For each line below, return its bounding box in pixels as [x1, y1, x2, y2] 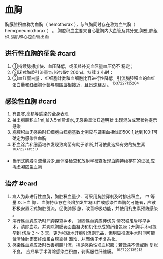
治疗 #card [5, 180, 38, 188]
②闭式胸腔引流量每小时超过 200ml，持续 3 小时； [12, 69, 114, 75]
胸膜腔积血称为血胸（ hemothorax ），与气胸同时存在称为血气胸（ [5, 21, 136, 27]
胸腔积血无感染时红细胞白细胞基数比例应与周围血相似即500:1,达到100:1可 [12, 129, 158, 135]
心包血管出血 [23, 34, 49, 39]
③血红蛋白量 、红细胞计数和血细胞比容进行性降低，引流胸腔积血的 [12, 75, 147, 81]
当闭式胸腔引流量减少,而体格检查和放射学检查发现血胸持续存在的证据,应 [12, 158, 155, 164]
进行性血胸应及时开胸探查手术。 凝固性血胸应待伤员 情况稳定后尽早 [12, 218, 147, 223]
